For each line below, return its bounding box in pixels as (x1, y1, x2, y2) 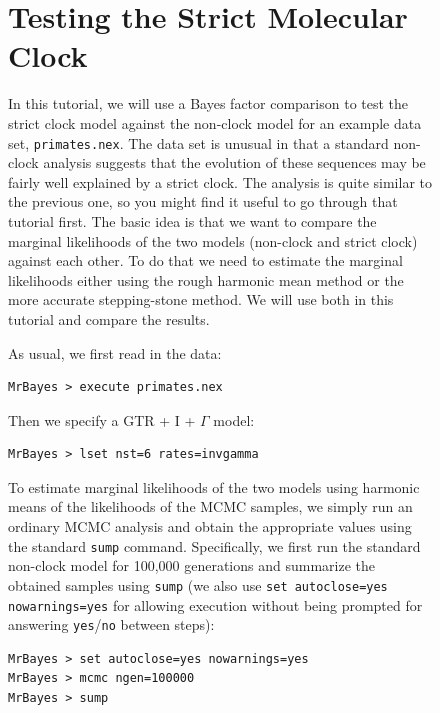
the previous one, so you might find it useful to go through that (8, 191, 398, 212)
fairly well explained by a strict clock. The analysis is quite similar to (8, 171, 432, 192)
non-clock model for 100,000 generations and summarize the (8, 555, 375, 576)
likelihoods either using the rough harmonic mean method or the (8, 269, 404, 290)
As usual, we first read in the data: (8, 342, 222, 363)
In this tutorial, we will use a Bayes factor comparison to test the (8, 93, 409, 114)
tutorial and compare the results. (8, 308, 210, 329)
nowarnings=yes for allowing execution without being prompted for (8, 594, 423, 615)
